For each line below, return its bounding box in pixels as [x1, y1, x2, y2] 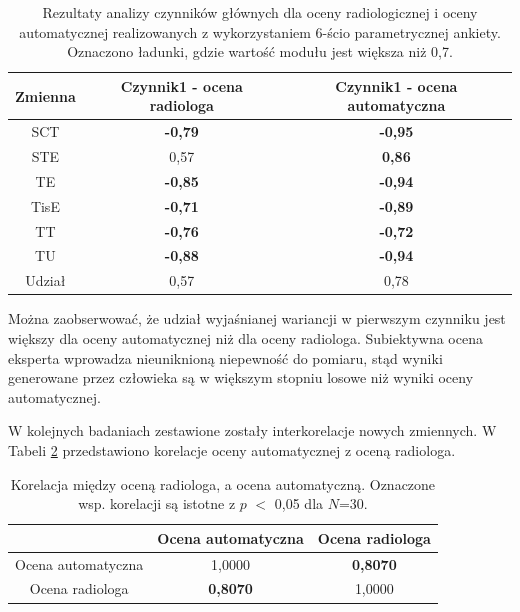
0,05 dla [274, 493, 324, 514]
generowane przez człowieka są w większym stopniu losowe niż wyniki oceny [8, 367, 474, 388]
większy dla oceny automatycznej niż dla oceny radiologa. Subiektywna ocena [8, 327, 483, 348]
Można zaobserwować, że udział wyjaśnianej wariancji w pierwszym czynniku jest [8, 308, 506, 329]
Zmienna [15, 85, 76, 106]
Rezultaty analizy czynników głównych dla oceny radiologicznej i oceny [42, 2, 478, 22]
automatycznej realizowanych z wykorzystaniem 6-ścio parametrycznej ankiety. [19, 21, 501, 42]
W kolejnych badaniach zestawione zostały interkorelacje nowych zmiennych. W [8, 420, 497, 441]
